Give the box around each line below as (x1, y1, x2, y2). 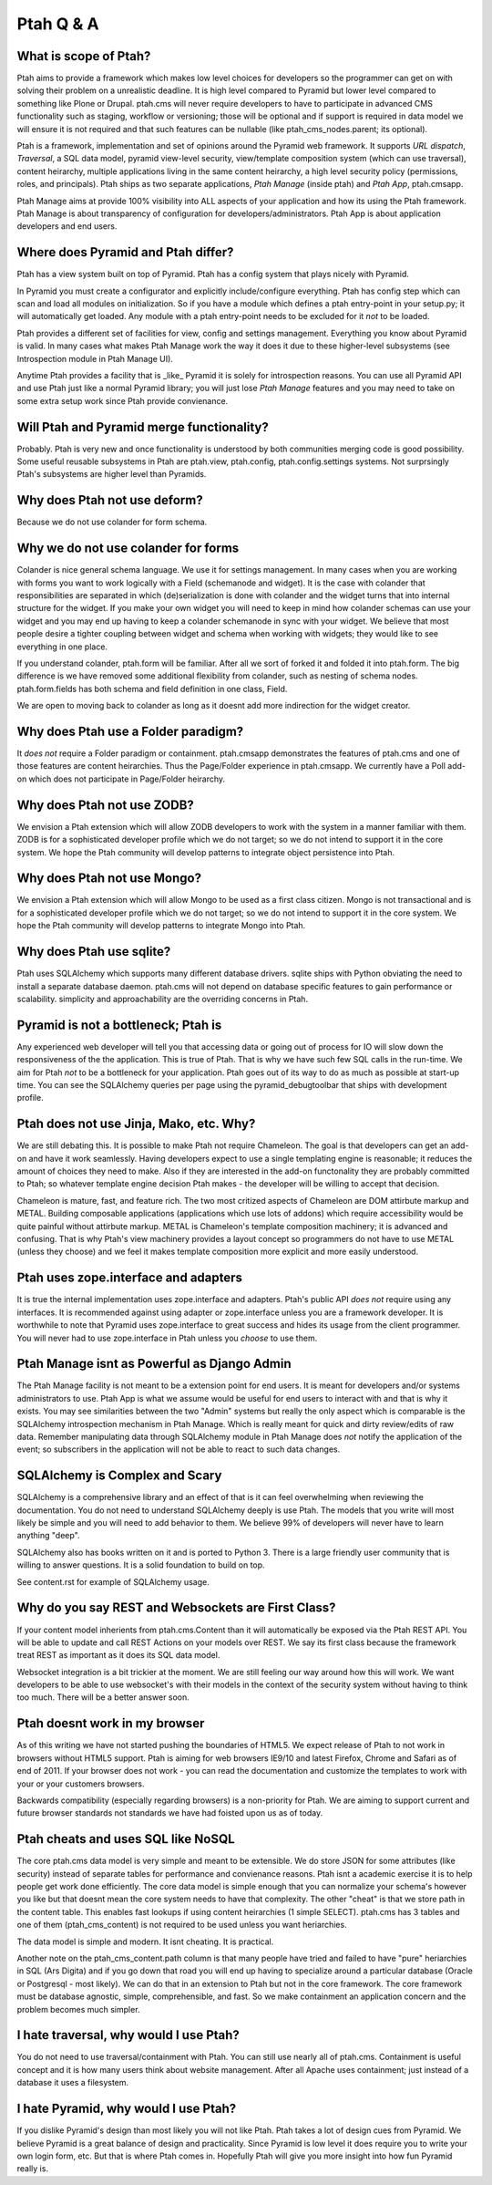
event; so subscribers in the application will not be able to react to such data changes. (16, 1444, 341, 1455)
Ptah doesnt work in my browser (16, 1715, 205, 1732)
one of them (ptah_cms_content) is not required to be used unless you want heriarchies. (16, 1920, 347, 1931)
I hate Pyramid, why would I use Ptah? (16, 2101, 237, 2117)
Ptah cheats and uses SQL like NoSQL (16, 1831, 236, 1847)
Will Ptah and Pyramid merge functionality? (16, 419, 269, 435)
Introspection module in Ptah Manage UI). (16, 353, 173, 364)
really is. (16, 2163, 49, 2174)
